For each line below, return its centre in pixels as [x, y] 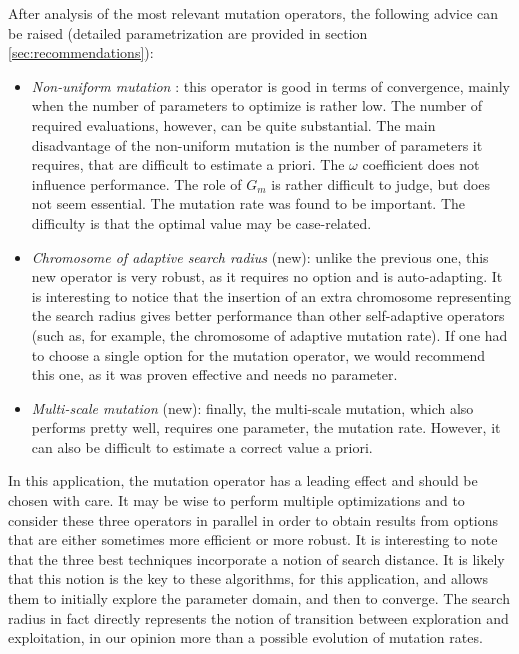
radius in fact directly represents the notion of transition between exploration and [258, 617]
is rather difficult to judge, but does [381, 183]
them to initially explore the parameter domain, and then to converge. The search [259, 598]
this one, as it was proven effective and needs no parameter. [214, 374]
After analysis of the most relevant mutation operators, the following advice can [253, 13]
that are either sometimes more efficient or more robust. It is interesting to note [253, 539]
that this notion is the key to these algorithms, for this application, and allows [248, 578]
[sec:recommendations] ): [81, 52]
